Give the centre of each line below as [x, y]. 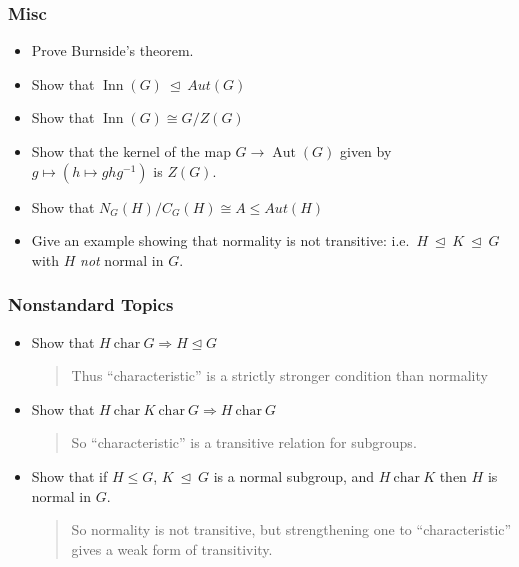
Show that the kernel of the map [131, 151]
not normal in [122, 259]
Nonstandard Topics [91, 304]
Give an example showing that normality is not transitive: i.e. [220, 240]
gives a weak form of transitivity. [172, 548]
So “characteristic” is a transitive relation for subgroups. [244, 442]
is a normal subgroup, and [294, 475]
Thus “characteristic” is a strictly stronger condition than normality [279, 375]
